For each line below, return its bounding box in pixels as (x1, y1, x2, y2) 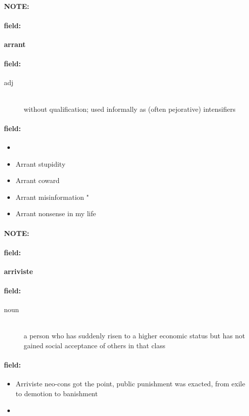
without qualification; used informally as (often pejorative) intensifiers (24, 103, 236, 114)
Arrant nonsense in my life (15, 208, 96, 219)
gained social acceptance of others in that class (24, 340, 166, 351)
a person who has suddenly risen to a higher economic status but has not (24, 330, 245, 341)
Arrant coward (15, 175, 60, 185)
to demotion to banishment (15, 388, 98, 399)
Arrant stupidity (15, 158, 66, 169)
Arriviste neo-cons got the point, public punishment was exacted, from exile (15, 378, 246, 389)
